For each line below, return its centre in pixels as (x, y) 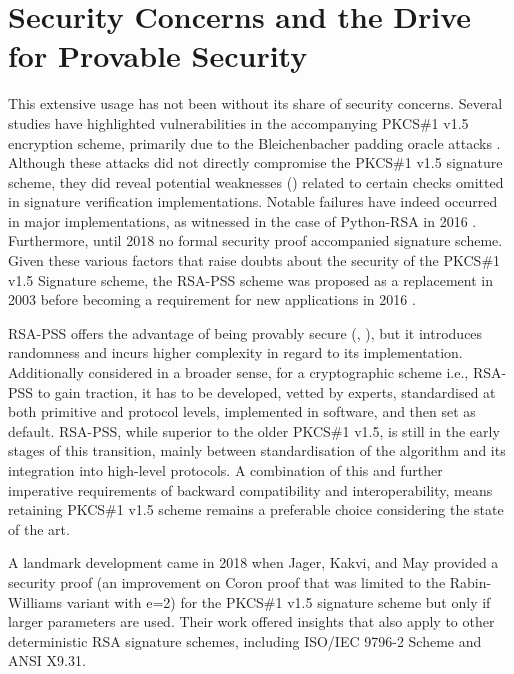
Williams (35, 601)
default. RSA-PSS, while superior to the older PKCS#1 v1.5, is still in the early (254, 430)
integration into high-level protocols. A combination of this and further (225, 470)
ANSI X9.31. (47, 660)
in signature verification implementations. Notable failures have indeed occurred (253, 201)
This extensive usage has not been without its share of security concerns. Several (255, 103)
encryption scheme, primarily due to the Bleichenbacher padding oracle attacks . (254, 142)
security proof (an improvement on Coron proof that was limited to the (227, 581)
